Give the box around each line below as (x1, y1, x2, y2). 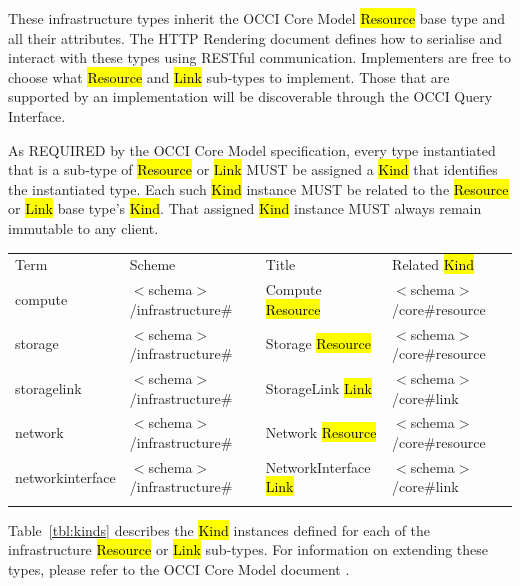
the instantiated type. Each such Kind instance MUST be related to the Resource (8, 178, 509, 199)
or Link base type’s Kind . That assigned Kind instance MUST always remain (8, 198, 482, 219)
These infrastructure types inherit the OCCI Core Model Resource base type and (8, 8, 506, 28)
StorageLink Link (265, 377, 372, 398)
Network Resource (265, 422, 377, 443)
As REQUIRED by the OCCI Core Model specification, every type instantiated (8, 139, 496, 160)
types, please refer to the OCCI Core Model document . (8, 559, 350, 579)
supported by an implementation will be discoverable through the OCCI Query (8, 86, 493, 107)
